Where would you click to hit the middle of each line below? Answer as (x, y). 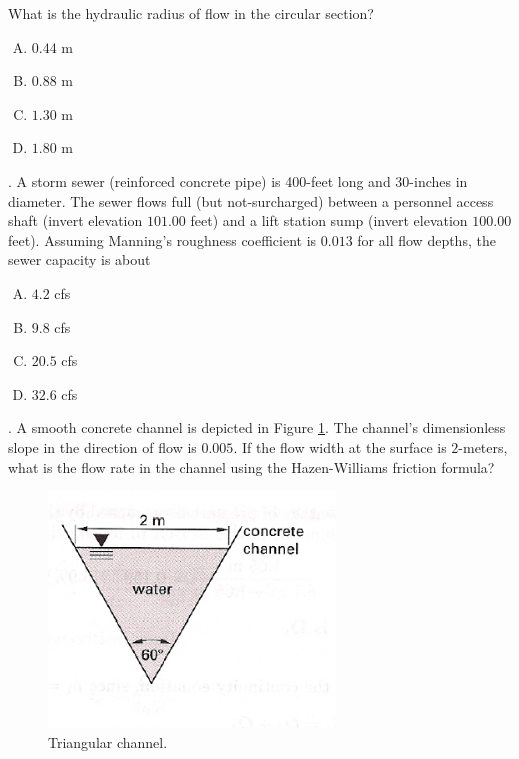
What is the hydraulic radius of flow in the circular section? (191, 13)
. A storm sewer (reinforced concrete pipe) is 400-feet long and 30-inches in (238, 180)
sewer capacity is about (79, 259)
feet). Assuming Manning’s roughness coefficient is (162, 239)
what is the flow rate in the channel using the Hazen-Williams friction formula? (251, 466)
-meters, (483, 446)
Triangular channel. (108, 741)
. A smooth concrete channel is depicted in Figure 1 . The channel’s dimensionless (257, 427)
